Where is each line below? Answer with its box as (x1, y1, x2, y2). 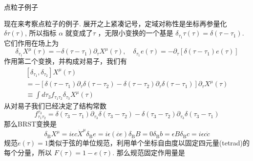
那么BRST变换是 (4, 119, 57, 128)
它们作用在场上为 (4, 38, 59, 48)
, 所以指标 (24, 28, 57, 38)
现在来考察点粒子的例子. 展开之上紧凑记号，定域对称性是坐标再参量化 (4, 18, 227, 28)
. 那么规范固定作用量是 (112, 147, 185, 157)
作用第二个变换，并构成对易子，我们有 (4, 56, 127, 66)
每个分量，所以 (4, 147, 52, 157)
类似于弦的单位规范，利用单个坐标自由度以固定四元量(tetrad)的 (48, 138, 250, 148)
